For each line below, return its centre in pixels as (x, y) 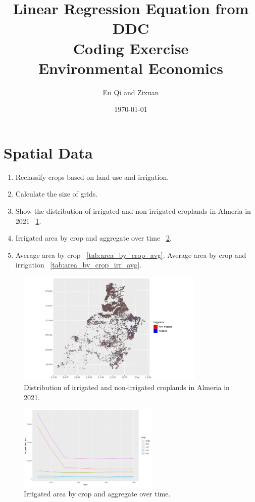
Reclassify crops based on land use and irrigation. (92, 177)
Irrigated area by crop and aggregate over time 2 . (93, 238)
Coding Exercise (131, 48)
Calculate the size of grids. (57, 194)
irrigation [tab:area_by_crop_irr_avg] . (78, 265)
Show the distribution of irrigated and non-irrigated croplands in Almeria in (133, 211)
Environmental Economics (131, 68)
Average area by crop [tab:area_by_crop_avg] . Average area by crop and (131, 255)
